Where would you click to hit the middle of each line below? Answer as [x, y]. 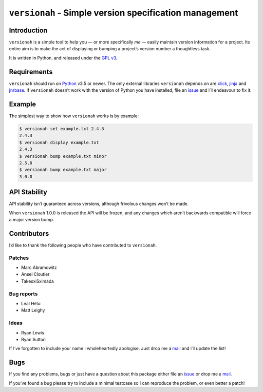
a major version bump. [32, 220]
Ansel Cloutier [35, 274]
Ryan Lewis [33, 332]
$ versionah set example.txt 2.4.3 [62, 129]
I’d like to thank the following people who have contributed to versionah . [83, 245]
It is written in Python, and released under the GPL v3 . [63, 58]
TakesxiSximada [38, 281]
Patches [19, 258]
